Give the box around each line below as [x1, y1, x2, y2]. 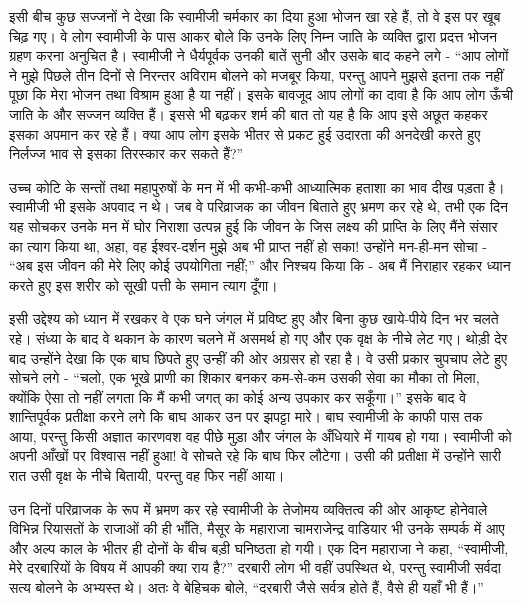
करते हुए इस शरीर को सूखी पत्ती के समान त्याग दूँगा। [9, 274, 278, 295]
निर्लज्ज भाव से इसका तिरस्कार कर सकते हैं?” [9, 143, 244, 164]
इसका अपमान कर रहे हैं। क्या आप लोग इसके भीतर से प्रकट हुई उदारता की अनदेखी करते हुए [9, 123, 481, 144]
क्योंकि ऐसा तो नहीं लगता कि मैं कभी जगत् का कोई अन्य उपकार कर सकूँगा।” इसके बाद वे [9, 386, 467, 407]
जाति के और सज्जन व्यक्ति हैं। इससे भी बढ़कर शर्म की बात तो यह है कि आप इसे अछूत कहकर [9, 103, 488, 124]
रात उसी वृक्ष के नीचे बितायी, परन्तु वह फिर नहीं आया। [9, 465, 285, 486]
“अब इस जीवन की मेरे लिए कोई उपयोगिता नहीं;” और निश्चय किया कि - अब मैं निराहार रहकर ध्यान [9, 255, 511, 276]
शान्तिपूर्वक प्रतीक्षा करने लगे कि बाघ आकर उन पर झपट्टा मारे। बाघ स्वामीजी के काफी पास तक [9, 406, 483, 427]
